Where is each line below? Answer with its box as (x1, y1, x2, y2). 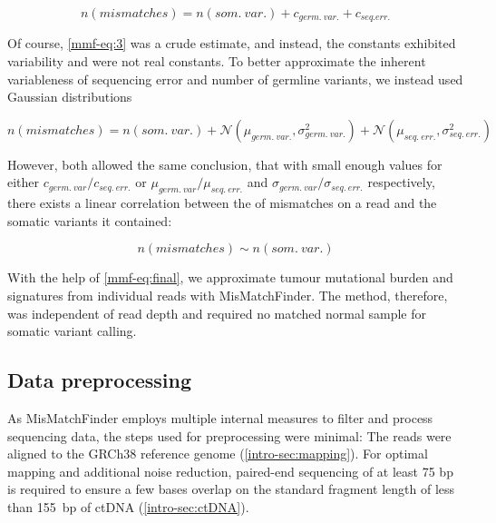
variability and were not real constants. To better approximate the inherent (7, 52, 426, 71)
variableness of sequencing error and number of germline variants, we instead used (7, 69, 463, 88)
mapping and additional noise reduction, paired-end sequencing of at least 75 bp (7, 461, 453, 480)
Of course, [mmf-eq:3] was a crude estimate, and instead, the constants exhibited (7, 34, 456, 53)
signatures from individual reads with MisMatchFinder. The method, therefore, (7, 286, 448, 304)
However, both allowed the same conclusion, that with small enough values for (7, 154, 443, 173)
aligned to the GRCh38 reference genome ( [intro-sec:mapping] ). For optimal (7, 444, 428, 463)
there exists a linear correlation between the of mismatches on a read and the (7, 193, 437, 212)
